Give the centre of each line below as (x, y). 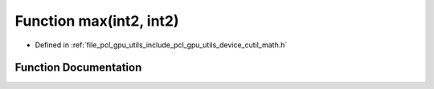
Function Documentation (78, 68)
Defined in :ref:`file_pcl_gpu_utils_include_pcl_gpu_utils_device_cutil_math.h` (161, 45)
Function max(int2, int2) (97, 21)
